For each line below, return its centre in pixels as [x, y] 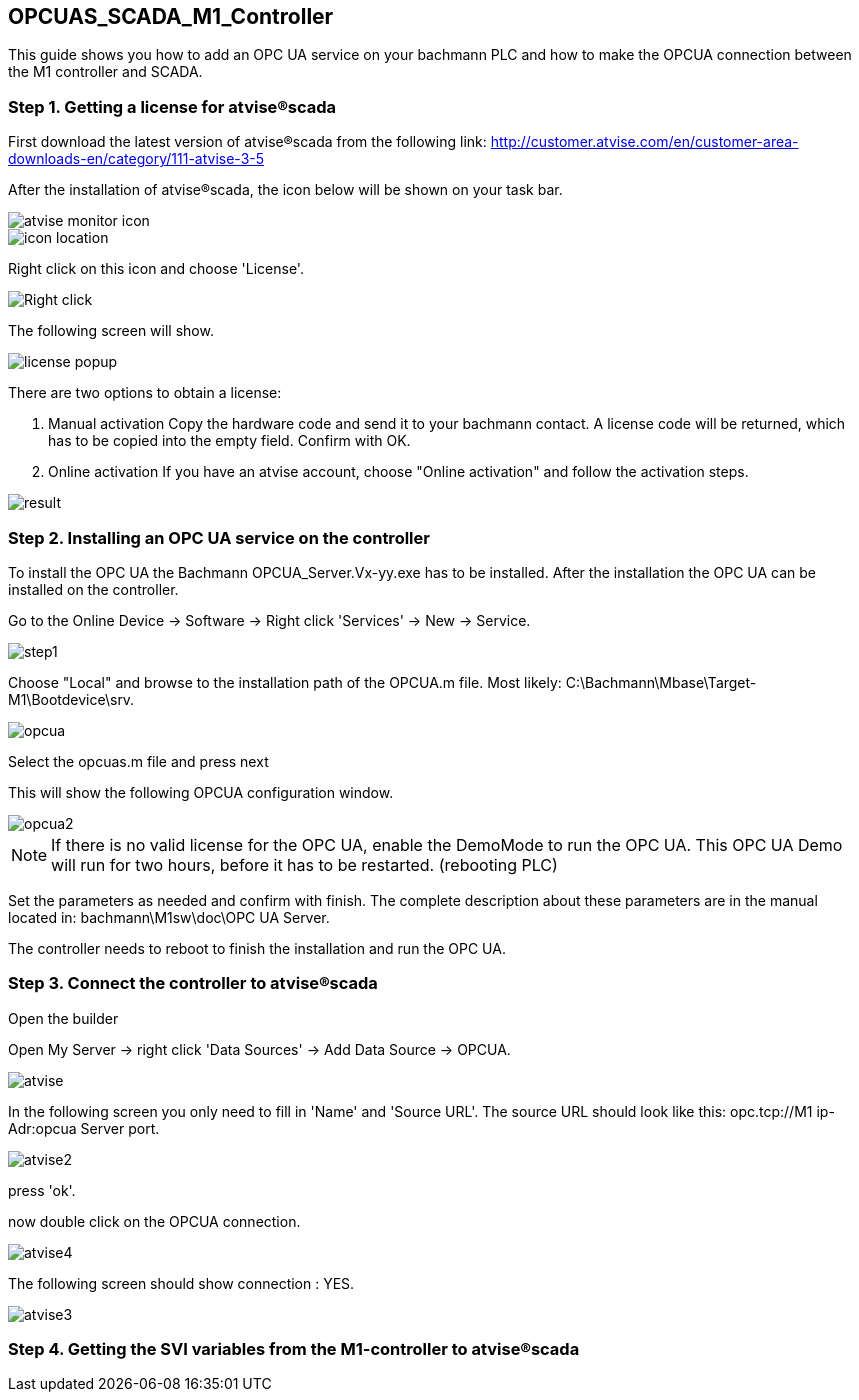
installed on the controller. [93, 589]
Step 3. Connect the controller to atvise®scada [193, 983]
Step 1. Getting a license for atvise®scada [172, 106]
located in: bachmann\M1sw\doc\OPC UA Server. [169, 917]
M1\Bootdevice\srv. [71, 699]
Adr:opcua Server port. [84, 1128]
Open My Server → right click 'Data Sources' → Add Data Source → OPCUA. [259, 1049]
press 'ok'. [42, 1190]
